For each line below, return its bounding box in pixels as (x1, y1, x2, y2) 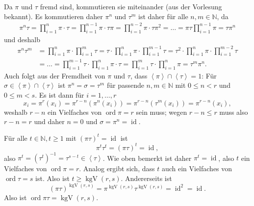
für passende (106, 80, 144, 90)
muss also (219, 106, 248, 117)
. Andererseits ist (121, 173, 172, 183)
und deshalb (4, 34, 40, 44)
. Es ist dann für (35, 89, 84, 100)
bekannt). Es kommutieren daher (4, 11, 103, 21)
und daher (34, 116, 65, 127)
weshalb (4, 106, 27, 117)
